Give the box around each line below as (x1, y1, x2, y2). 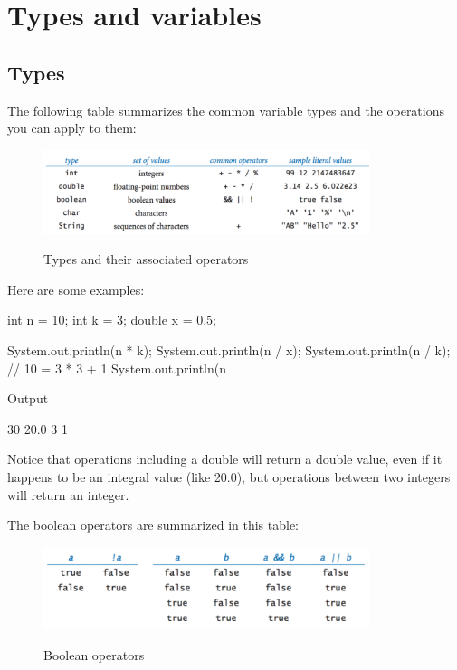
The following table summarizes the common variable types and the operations (7, 100, 445, 119)
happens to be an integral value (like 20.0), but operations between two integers (7, 467, 451, 486)
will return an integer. (7, 485, 129, 504)
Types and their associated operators (43, 250, 249, 269)
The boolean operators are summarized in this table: (7, 515, 299, 534)
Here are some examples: (7, 279, 145, 298)
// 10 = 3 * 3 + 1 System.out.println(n (7, 358, 227, 377)
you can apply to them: (7, 118, 137, 137)
